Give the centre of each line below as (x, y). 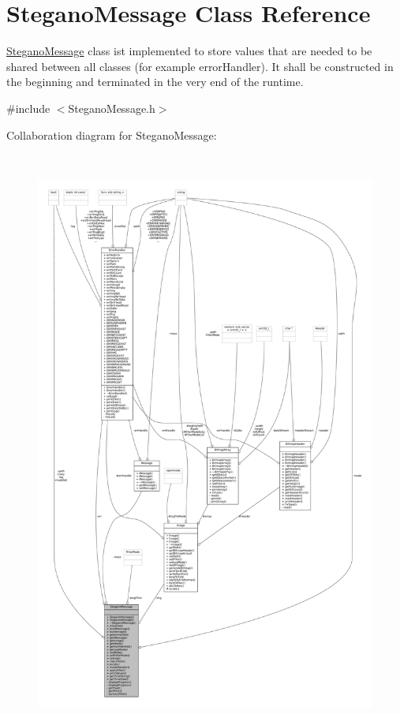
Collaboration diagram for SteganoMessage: (112, 135)
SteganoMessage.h (112, 108)
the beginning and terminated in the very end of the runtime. (155, 82)
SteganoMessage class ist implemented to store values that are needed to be (189, 51)
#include (28, 108)
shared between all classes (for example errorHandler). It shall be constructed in (200, 66)
